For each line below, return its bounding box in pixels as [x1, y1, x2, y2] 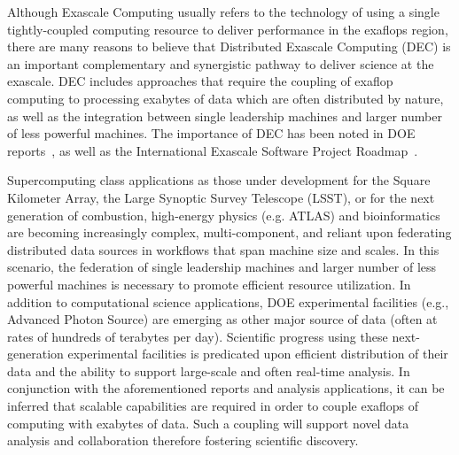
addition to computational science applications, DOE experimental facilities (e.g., [7, 292, 449, 311]
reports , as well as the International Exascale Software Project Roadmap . [7, 141, 418, 159]
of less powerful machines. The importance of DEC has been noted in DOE [7, 124, 416, 143]
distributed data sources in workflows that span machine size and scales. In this [7, 240, 440, 258]
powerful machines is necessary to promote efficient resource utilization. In [7, 274, 411, 293]
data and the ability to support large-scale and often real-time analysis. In [7, 361, 410, 380]
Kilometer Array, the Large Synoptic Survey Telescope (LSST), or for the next [7, 188, 435, 206]
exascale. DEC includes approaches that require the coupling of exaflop [7, 72, 393, 90]
